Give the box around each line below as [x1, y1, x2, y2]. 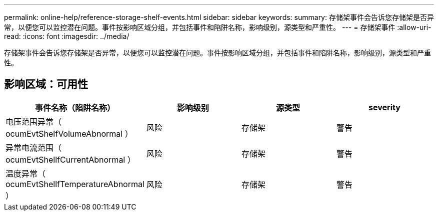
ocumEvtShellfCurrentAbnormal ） [5, 154, 135, 165]
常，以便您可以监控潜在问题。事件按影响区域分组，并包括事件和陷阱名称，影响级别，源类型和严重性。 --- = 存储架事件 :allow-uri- [4, 23, 431, 31]
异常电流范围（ [5, 142, 62, 153]
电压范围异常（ [5, 116, 62, 127]
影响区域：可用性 [4, 78, 88, 91]
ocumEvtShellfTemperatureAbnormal [5, 179, 144, 189]
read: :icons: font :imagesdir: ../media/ [4, 32, 129, 40]
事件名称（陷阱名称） [34, 102, 115, 113]
